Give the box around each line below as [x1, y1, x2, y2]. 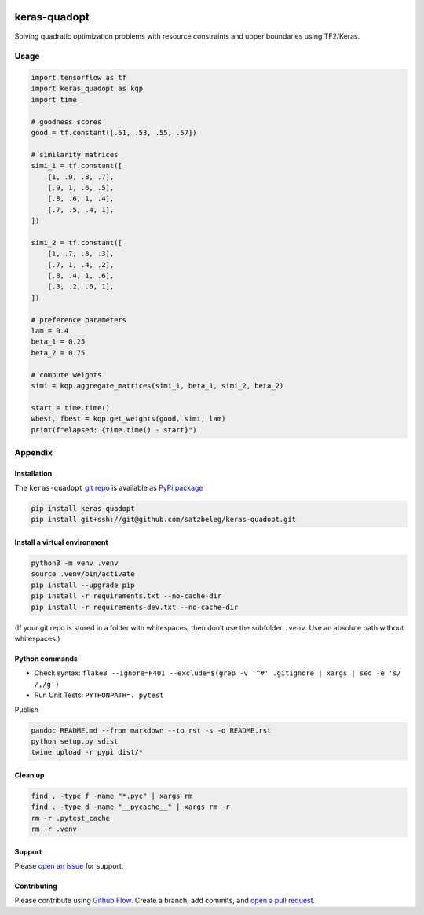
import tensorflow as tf [31, 73, 127, 83]
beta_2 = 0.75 [31, 348, 86, 357]
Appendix [14, 446, 53, 457]
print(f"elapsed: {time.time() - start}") [31, 425, 197, 434]
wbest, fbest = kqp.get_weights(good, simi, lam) [31, 414, 226, 424]
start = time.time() [31, 403, 110, 412]
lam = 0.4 [31, 326, 69, 336]
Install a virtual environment [14, 538, 109, 547]
